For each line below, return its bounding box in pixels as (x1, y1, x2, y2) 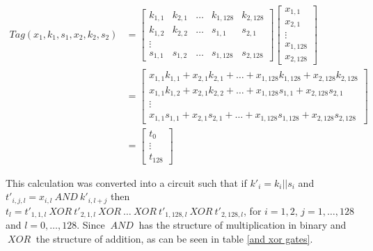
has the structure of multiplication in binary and (138, 218, 347, 232)
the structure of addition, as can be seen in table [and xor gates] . (35, 231, 313, 245)
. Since (77, 218, 105, 232)
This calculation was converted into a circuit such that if (6, 175, 247, 190)
